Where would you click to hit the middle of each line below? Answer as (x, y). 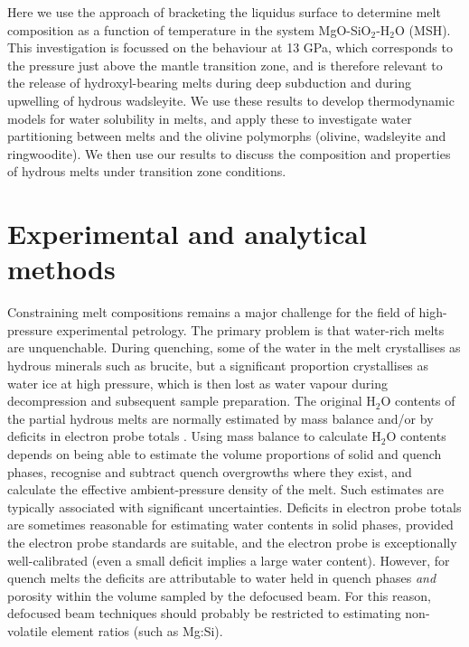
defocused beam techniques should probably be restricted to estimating (204, 613)
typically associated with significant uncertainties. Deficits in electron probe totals (234, 506)
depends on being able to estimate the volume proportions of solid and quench (225, 454)
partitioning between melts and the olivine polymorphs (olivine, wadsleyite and (227, 136)
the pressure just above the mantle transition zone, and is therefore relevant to (225, 65)
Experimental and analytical (187, 234)
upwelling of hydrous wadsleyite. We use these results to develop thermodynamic (231, 100)
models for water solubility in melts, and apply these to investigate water (210, 118)
